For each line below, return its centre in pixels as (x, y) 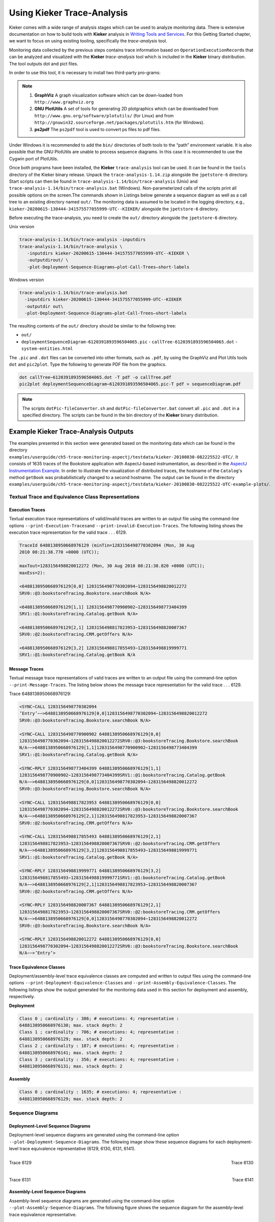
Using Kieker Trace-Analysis (68, 13)
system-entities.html (47, 349)
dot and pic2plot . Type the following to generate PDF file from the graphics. (88, 364)
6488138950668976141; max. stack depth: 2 (71, 1053)
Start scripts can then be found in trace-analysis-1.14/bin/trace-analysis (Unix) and (103, 181)
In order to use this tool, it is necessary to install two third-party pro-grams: (85, 72)
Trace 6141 (243, 1180)
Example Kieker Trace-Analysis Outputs (71, 431)
